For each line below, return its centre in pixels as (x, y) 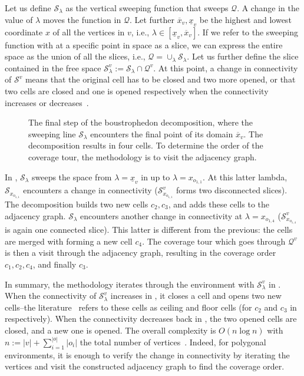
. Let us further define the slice (243, 56)
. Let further (152, 19)
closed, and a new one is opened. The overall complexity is (110, 330)
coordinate (24, 32)
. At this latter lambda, (245, 177)
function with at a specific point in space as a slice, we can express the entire (144, 44)
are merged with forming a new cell (69, 241)
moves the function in (82, 19)
